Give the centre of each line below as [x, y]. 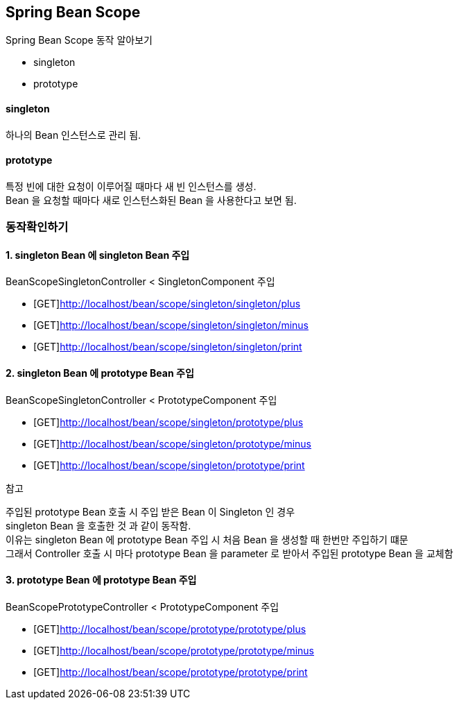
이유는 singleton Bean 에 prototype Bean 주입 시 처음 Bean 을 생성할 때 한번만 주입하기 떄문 [207, 539]
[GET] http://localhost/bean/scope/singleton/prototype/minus [173, 443]
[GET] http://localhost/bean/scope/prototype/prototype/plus [170, 629]
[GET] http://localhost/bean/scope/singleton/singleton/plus [167, 304]
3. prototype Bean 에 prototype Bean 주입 [101, 580]
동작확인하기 [37, 227]
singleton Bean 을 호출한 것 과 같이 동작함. [98, 525]
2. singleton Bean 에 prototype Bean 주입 [100, 373]
